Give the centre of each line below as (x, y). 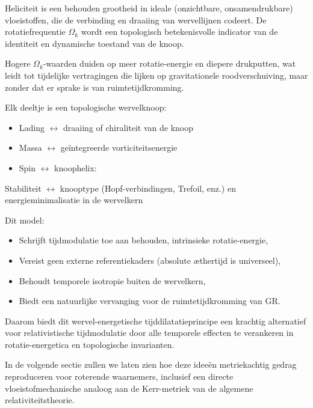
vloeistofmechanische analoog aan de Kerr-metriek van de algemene (129, 388)
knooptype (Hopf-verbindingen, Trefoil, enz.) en (148, 188)
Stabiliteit (23, 188)
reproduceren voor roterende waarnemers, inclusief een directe (119, 376)
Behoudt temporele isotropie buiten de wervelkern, (112, 280)
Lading (32, 127)
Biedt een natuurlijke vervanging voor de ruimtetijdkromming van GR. (150, 301)
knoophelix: (76, 167)
